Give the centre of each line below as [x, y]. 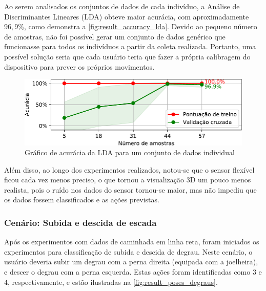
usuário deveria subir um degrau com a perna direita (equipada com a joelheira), [131, 262]
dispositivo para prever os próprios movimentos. [79, 66]
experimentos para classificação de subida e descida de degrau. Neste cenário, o [128, 251]
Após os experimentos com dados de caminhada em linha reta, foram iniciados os [132, 242]
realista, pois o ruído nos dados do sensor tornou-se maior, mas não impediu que [130, 189]
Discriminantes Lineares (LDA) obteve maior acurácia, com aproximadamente [127, 16]
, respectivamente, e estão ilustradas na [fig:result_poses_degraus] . [113, 282]
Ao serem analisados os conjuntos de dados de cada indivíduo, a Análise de [122, 6]
